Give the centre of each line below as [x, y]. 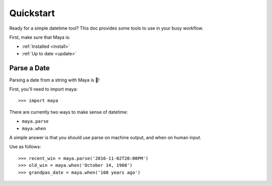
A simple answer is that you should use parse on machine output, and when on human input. [105, 137]
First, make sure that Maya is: [40, 37]
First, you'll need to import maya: [44, 89]
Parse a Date [29, 68]
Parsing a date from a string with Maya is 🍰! [55, 80]
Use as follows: [25, 147]
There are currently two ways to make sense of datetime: [69, 112]
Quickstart [32, 13]
